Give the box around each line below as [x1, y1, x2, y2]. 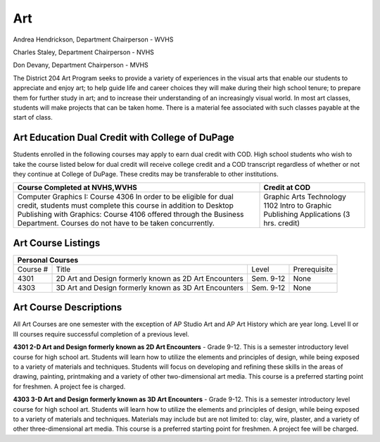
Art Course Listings [13, 236, 101, 249]
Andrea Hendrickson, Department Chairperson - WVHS [13, 35, 174, 44]
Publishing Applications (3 [263, 210, 350, 220]
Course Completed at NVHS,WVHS [17, 183, 137, 193]
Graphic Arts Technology [263, 192, 346, 202]
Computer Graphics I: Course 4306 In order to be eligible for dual [17, 192, 234, 202]
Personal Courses [17, 255, 79, 265]
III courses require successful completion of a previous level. [13, 329, 189, 338]
